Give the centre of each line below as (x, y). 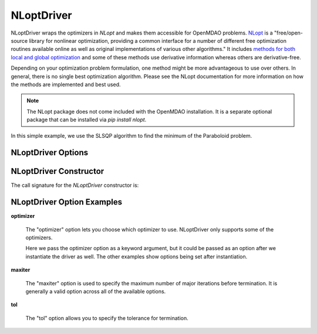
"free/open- (289, 33)
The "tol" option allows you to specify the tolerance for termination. (107, 318)
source (19, 40)
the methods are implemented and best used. (66, 84)
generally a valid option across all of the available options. (96, 292)
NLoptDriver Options (49, 153)
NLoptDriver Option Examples (67, 202)
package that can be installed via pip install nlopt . (87, 120)
